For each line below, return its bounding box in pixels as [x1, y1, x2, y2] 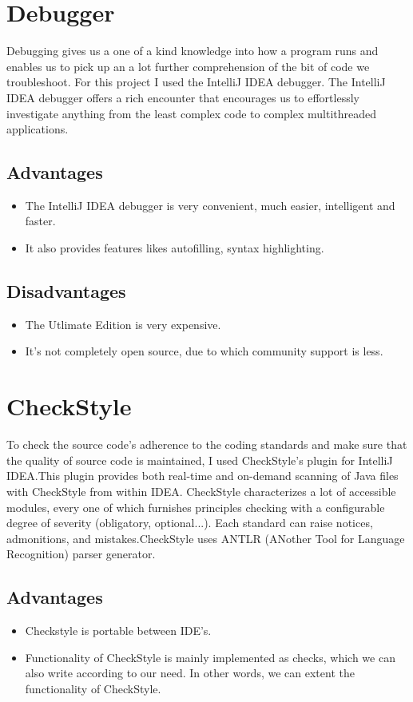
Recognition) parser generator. [6, 545, 156, 562]
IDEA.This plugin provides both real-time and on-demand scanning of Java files [6, 467, 399, 484]
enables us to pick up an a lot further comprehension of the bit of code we [6, 58, 370, 74]
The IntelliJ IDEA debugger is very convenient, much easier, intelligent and [25, 196, 395, 213]
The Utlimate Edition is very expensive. [25, 315, 221, 332]
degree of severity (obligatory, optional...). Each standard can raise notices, [6, 514, 373, 531]
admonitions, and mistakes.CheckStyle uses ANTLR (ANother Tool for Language [6, 529, 405, 546]
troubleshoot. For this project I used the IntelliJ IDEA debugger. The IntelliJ [6, 73, 386, 90]
